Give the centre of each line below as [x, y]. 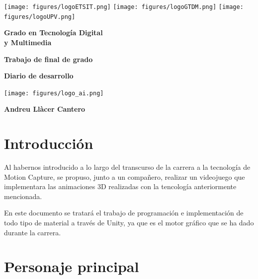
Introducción [49, 143]
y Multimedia [28, 42]
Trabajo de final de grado [48, 59]
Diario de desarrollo [39, 76]
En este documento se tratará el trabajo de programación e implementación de [124, 213]
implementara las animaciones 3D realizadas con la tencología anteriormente [120, 186]
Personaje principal [72, 266]
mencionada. [23, 196]
